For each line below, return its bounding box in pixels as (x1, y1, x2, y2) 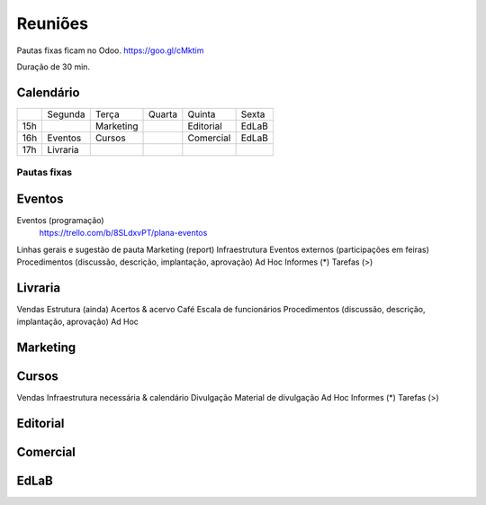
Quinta (187, 108, 216, 121)
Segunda (47, 108, 85, 121)
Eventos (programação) (16, 214, 104, 225)
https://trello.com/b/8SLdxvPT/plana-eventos (39, 228, 208, 239)
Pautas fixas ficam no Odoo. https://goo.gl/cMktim (16, 45, 204, 56)
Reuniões (16, 14, 89, 33)
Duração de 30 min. (16, 61, 90, 72)
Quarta (148, 108, 178, 121)
